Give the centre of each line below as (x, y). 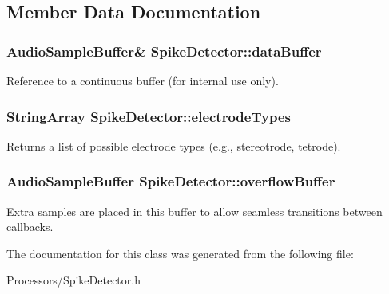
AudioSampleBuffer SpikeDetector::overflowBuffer (171, 181)
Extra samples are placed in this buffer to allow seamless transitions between (194, 211)
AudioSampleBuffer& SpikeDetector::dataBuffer (164, 51)
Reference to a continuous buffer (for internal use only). (143, 80)
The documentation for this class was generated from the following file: (180, 253)
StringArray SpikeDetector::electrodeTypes (149, 116)
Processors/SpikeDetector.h (73, 280)
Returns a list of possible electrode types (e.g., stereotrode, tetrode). (174, 145)
